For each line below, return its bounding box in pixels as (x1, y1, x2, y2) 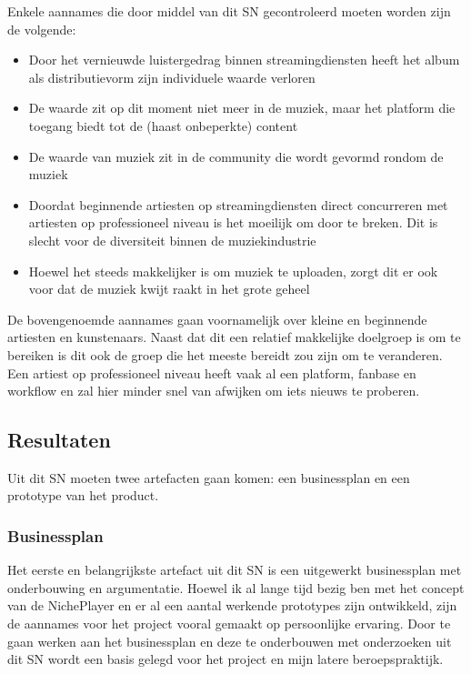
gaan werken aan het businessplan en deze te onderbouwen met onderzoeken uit (7, 631, 452, 650)
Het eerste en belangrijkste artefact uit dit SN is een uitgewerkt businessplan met (7, 560, 462, 579)
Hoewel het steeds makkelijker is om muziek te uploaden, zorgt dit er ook (28, 261, 438, 280)
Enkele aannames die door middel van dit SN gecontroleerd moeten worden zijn (7, 2, 451, 20)
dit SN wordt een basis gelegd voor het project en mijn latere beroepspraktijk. (7, 649, 444, 669)
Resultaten (7, 426, 111, 454)
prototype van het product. (7, 486, 159, 505)
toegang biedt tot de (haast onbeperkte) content (28, 116, 298, 135)
